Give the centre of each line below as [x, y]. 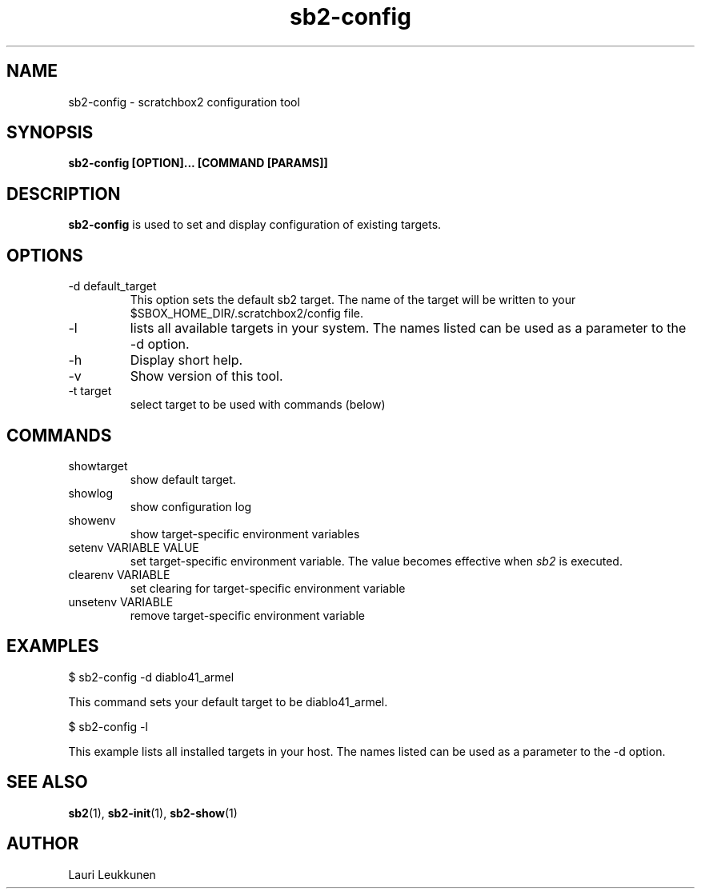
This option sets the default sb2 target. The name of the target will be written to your [353, 300]
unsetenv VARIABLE [121, 601]
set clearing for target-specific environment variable [268, 588]
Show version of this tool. [206, 376]
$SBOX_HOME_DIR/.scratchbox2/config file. [247, 314]
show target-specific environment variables [245, 533]
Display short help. [186, 360]
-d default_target [112, 286]
